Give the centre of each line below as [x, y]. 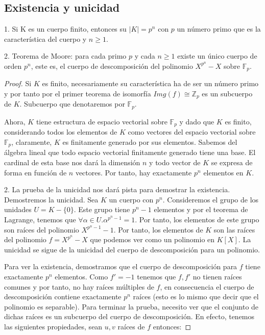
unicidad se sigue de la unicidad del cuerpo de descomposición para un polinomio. [132, 249]
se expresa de [232, 162]
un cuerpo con [131, 199]
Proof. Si [18, 83]
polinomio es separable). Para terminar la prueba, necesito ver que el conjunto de [131, 306]
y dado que [197, 121]
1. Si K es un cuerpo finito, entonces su [65, 29]
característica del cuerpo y [45, 38]
